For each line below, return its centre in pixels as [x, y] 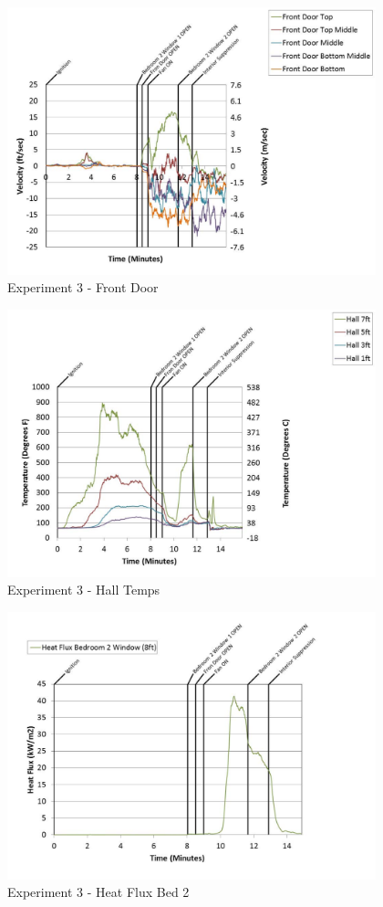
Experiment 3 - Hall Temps [84, 590]
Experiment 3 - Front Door [83, 287]
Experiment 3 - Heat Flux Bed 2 [98, 892]
